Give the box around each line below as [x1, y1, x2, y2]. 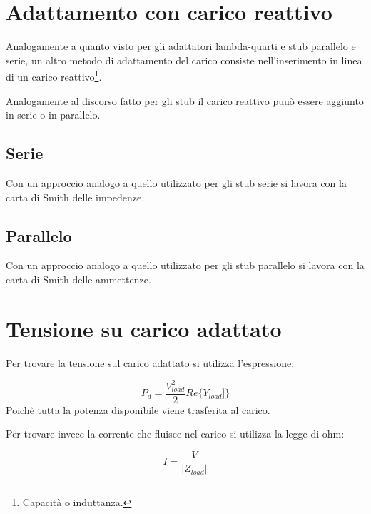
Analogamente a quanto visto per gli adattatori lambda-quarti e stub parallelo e [6, 39, 356, 54]
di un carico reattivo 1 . [6, 67, 102, 84]
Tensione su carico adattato [6, 313, 282, 343]
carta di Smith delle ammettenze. [6, 271, 151, 286]
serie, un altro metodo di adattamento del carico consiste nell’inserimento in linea [6, 52, 362, 67]
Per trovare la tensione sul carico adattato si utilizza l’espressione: [6, 355, 295, 370]
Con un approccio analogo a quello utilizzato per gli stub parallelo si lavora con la [6, 258, 365, 273]
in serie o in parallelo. [6, 107, 101, 122]
